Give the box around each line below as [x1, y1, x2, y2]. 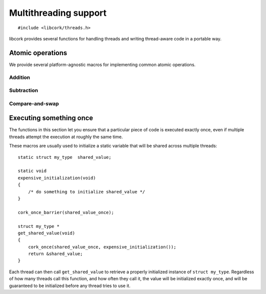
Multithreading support [9, 7, 107, 18]
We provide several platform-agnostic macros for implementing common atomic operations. [9, 62, 196, 68]
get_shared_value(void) [18, 230, 75, 236]
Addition [9, 74, 31, 81]
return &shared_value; [28, 251, 83, 257]
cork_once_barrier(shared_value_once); [18, 210, 114, 215]
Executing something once [9, 114, 94, 122]
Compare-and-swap [9, 100, 59, 107]
